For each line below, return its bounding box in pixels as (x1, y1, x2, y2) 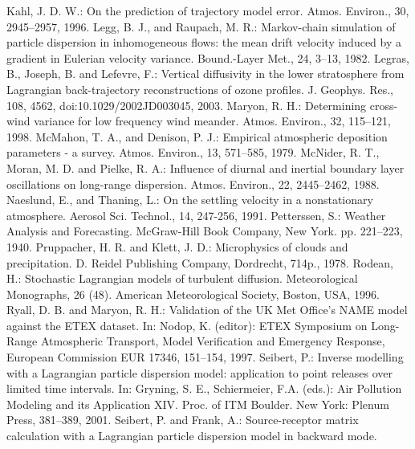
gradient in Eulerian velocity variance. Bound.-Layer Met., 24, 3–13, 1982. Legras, (6, 49, 409, 66)
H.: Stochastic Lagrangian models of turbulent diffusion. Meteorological (6, 270, 358, 287)
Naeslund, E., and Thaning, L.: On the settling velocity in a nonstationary (6, 191, 373, 208)
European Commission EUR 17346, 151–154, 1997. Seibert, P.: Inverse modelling (6, 349, 404, 365)
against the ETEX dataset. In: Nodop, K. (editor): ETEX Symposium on (6, 316, 368, 333)
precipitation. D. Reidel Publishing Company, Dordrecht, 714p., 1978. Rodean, (6, 254, 393, 271)
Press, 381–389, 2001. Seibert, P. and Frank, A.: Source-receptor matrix (6, 411, 359, 428)
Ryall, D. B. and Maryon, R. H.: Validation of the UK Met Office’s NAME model (6, 301, 408, 318)
